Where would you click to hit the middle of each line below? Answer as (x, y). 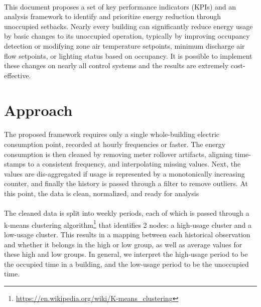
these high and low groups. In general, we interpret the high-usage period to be (126, 254)
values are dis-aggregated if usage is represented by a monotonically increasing (124, 173)
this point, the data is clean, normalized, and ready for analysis (102, 193)
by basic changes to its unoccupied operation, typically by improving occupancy (127, 36)
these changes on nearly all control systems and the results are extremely (116, 65)
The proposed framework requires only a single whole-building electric (112, 134)
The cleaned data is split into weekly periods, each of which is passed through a (127, 213)
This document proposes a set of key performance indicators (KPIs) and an (120, 6)
